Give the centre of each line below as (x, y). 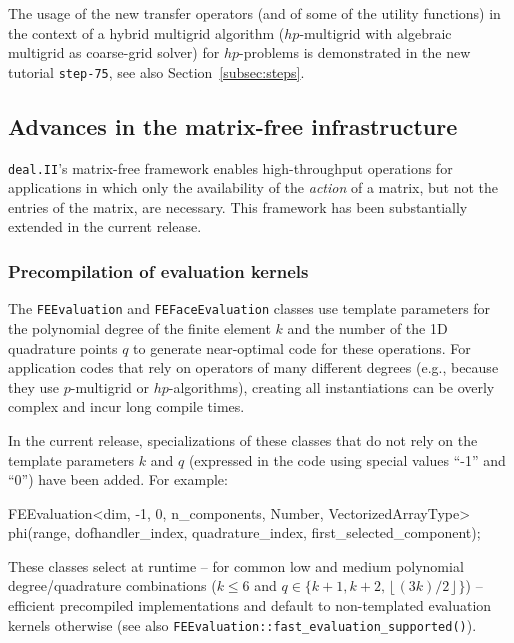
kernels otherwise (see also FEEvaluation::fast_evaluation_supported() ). (242, 624)
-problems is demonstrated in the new (355, 52)
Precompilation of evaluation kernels (158, 271)
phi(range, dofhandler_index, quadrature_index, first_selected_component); (244, 532)
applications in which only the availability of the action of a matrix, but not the (253, 187)
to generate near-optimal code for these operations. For (302, 347)
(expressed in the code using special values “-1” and (347, 459)
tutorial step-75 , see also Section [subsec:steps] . (156, 71)
